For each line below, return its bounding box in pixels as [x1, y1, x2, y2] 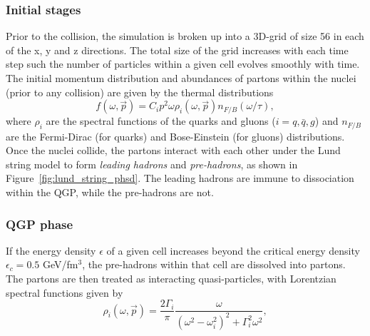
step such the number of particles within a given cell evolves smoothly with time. [6, 56, 360, 71]
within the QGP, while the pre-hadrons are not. [6, 185, 214, 200]
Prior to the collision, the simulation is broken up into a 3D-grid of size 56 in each [6, 29, 364, 44]
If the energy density [6, 243, 96, 258]
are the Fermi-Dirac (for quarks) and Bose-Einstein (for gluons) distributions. [6, 128, 345, 143]
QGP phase [6, 215, 73, 233]
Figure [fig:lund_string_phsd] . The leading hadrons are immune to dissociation [6, 170, 354, 185]
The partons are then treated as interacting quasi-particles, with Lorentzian [6, 271, 336, 286]
